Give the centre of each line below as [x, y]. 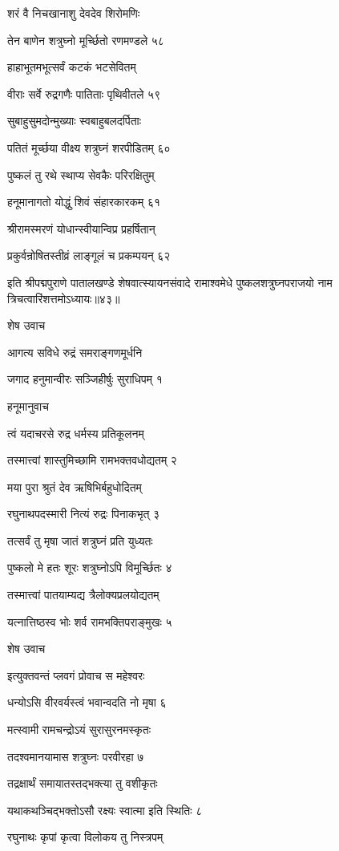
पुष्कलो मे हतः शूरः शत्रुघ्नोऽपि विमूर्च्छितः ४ [90, 567]
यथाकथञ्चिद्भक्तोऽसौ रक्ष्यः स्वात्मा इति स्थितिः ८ [105, 810]
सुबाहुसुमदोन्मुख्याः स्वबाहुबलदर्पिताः [75, 121]
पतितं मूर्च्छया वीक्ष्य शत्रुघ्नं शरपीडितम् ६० [89, 147]
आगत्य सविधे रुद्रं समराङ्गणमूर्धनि [75, 352]
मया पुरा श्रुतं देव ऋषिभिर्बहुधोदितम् [75, 486]
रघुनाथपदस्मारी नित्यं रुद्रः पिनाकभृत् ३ [84, 514]
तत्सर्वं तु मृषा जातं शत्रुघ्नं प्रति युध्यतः [80, 540]
